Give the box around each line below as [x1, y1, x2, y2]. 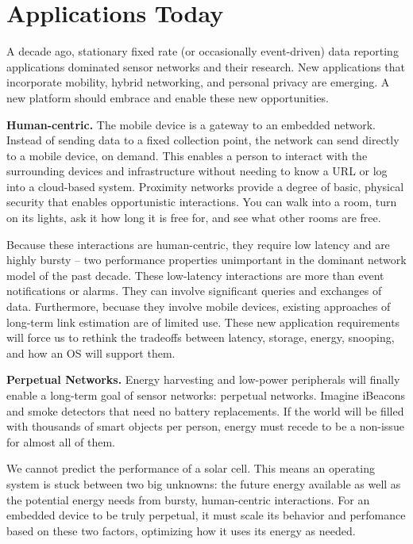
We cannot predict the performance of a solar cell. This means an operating [6, 460, 375, 477]
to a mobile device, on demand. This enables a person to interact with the [6, 147, 368, 163]
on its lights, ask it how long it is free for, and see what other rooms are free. [6, 209, 381, 226]
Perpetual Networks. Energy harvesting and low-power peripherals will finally [6, 371, 400, 388]
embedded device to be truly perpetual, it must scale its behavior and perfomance [6, 507, 406, 523]
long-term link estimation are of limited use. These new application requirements [6, 313, 400, 330]
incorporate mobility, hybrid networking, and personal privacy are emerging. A [6, 74, 390, 90]
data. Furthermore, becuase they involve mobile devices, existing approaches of [6, 298, 391, 315]
